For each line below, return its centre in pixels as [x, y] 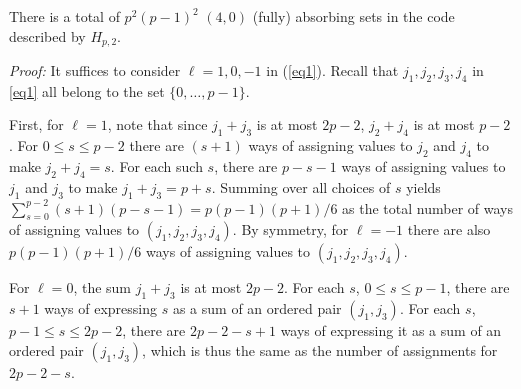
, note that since [157, 124]
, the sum [102, 287]
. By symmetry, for [290, 229]
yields [423, 186]
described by [47, 35]
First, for [36, 124]
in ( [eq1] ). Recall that [332, 70]
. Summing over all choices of [301, 186]
